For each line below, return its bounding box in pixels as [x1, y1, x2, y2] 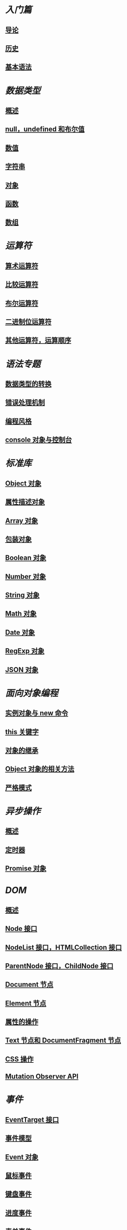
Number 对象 [5, 572, 46, 581]
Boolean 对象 [5, 554, 47, 562]
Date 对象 [5, 628, 35, 637]
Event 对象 [5, 1153, 39, 1161]
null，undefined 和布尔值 [5, 125, 85, 134]
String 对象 [5, 591, 40, 599]
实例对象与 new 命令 [5, 709, 69, 717]
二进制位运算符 [5, 318, 52, 326]
